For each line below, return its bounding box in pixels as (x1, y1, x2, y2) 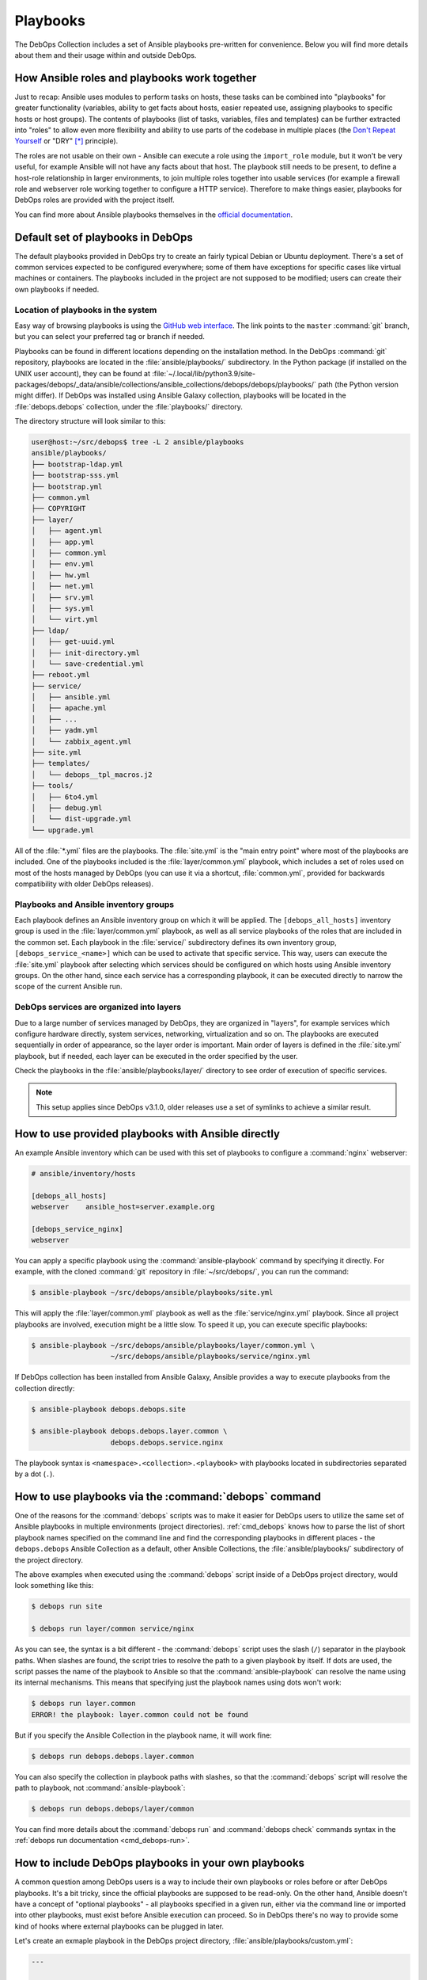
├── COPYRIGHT (31, 504, 86, 513)
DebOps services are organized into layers (14, 1002, 182, 1013)
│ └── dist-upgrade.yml (31, 814, 132, 824)
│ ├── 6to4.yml (31, 792, 99, 802)
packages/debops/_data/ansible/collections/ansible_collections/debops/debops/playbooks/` (14, 379, 316, 389)
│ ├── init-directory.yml (31, 648, 140, 657)
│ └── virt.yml (31, 615, 99, 624)
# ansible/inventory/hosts (31, 1169, 136, 1178)
